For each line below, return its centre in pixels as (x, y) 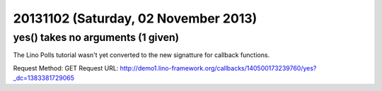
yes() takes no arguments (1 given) (96, 37)
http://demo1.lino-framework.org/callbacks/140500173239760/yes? (218, 68)
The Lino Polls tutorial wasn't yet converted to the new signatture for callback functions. (141, 55)
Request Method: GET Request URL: (66, 68)
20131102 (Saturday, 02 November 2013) (135, 18)
